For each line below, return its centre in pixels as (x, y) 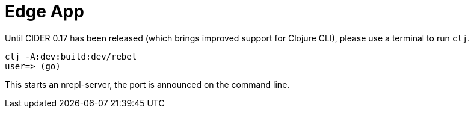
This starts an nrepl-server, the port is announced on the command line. (147, 84)
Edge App (45, 11)
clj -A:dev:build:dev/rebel (71, 56)
